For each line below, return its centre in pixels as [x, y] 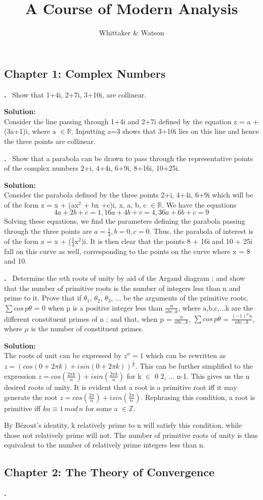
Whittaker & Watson [131, 33]
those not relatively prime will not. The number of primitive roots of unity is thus [131, 435]
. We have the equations [199, 204]
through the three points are [48, 231]
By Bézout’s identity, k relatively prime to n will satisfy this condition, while [123, 425]
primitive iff [22, 408]
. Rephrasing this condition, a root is [198, 397]
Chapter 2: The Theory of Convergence [109, 472]
